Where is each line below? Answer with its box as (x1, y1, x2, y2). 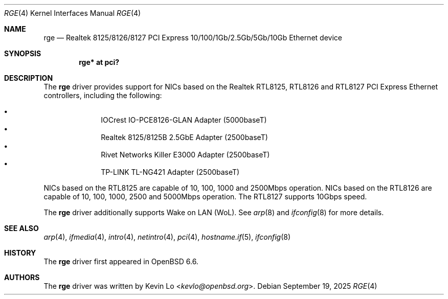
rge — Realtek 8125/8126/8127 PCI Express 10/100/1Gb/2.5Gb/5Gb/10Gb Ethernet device (43, 33, 342, 42)
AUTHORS (4, 273, 40, 282)
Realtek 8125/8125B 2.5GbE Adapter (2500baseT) (101, 133, 268, 142)
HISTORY (4, 248, 36, 257)
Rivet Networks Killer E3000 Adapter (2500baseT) (101, 150, 270, 159)
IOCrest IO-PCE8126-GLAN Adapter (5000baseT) (101, 116, 267, 124)
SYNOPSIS (4, 49, 41, 58)
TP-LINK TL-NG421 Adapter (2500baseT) (101, 168, 240, 176)
